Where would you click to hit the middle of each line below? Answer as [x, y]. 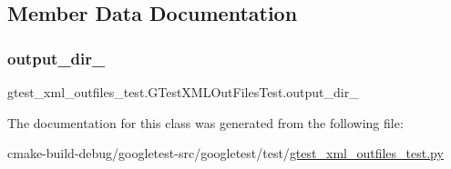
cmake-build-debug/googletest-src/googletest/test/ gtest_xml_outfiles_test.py [225, 153]
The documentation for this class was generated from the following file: [205, 122]
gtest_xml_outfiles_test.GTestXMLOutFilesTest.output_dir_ [183, 92]
